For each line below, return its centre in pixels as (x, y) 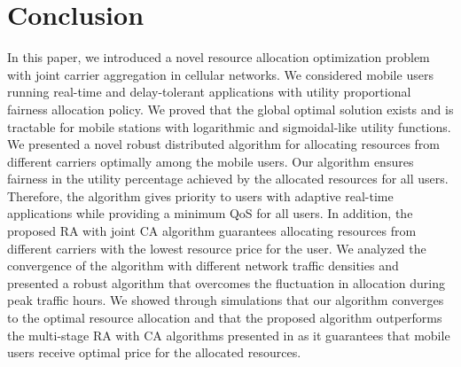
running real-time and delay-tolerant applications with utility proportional (209, 92)
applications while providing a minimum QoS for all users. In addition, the (210, 213)
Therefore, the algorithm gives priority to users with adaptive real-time (200, 195)
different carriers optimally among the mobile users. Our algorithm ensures (211, 161)
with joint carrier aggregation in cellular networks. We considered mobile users (220, 74)
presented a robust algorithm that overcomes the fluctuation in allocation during (226, 282)
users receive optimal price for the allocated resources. (154, 352)
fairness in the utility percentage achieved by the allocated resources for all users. (228, 179)
